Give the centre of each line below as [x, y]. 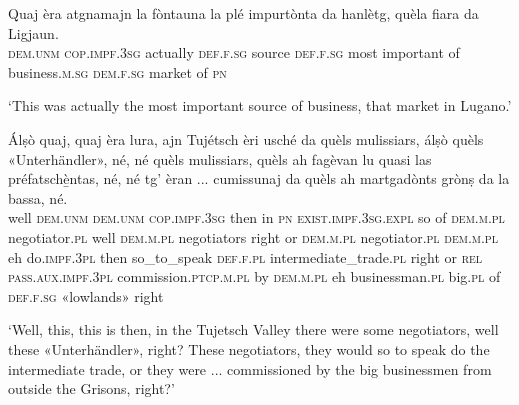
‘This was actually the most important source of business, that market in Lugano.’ [260, 105]
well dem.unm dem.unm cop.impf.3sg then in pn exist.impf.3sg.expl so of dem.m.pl [256, 217]
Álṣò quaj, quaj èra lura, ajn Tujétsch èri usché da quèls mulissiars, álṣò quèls [246, 138]
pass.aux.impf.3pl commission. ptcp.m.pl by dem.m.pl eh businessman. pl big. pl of [254, 276]
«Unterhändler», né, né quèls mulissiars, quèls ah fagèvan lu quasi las [220, 158]
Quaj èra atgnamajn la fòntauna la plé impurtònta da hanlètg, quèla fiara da [243, 13]
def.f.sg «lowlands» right [86, 295]
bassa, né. [38, 197]
